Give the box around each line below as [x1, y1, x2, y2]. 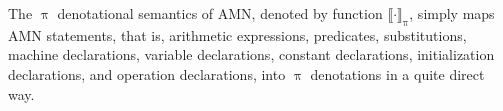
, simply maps [409, 3, 495, 23]
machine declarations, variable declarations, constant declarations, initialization [8, 44, 495, 65]
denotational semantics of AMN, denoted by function [57, 3, 383, 23]
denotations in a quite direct [310, 63, 485, 84]
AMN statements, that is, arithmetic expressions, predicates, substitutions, [8, 24, 467, 45]
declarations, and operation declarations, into [8, 63, 286, 84]
